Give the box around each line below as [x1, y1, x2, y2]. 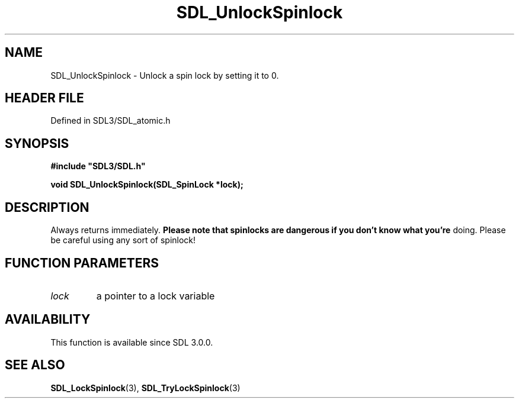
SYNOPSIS [5, 136, 69, 151]
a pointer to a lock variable [96, 289, 215, 302]
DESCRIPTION [5, 199, 89, 215]
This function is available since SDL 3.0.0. [50, 337, 213, 347]
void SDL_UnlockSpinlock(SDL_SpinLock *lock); [50, 179, 244, 190]
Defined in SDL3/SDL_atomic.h [50, 115, 171, 126]
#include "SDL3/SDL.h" [50, 161, 146, 172]
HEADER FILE [5, 91, 84, 106]
